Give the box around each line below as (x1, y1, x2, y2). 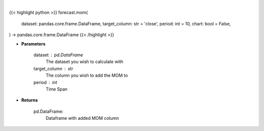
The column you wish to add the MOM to (45, 72, 128, 78)
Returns (21, 97, 38, 103)
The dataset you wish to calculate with (45, 59, 124, 65)
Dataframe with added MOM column (45, 115, 119, 121)
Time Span (45, 86, 68, 92)
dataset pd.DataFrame (33, 52, 83, 58)
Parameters (21, 41, 46, 46)
